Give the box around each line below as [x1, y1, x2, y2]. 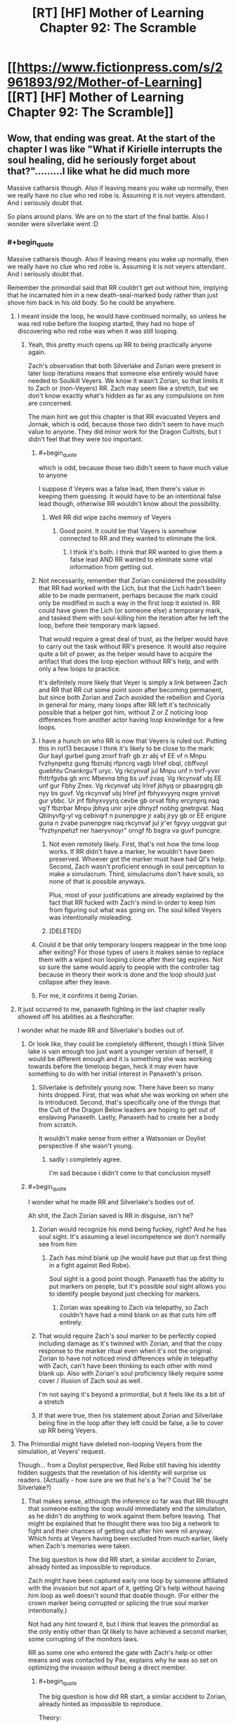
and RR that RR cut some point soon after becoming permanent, [38, 686, 223, 694]
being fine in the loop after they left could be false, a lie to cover [38, 1419, 223, 1427]
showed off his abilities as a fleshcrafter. [17, 1013, 135, 1021]
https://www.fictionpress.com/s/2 [16, 60, 223, 75]
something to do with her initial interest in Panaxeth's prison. [27, 1069, 204, 1078]
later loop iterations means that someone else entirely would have [27, 369, 219, 377]
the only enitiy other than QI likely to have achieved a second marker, [27, 1627, 228, 1636]
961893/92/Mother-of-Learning [7, 74, 198, 91]
